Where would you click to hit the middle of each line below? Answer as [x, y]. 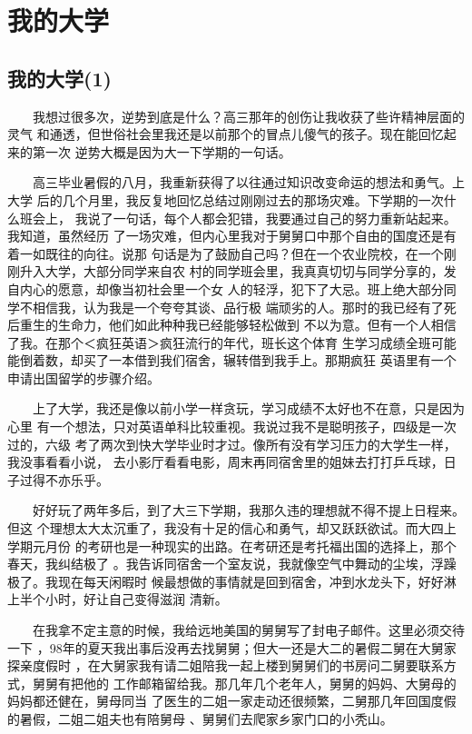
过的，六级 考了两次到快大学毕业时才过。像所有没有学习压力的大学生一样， [232, 444]
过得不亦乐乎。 [64, 479]
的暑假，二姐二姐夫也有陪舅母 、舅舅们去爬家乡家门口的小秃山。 [200, 718]
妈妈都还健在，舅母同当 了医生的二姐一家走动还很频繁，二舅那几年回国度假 [232, 701]
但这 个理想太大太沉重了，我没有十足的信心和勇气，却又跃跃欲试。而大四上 [232, 528]
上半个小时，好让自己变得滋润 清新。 [118, 599]
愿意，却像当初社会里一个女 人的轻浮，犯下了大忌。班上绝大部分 [251, 288]
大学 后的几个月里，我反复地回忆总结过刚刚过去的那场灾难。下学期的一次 [226, 199]
